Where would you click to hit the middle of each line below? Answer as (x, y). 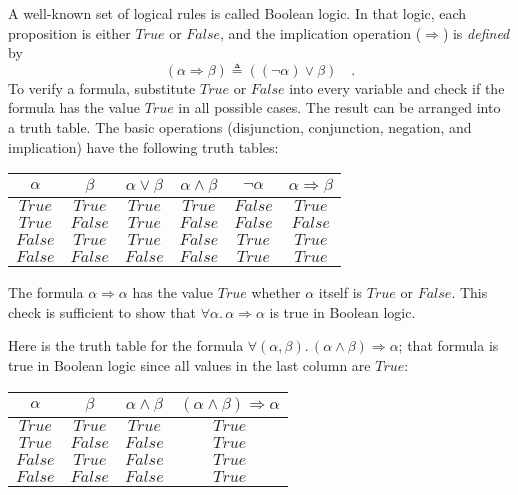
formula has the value (74, 107)
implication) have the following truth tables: (143, 146)
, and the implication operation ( (321, 32)
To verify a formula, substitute (102, 87)
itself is (340, 292)
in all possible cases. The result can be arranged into (339, 107)
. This (469, 292)
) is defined (476, 32)
